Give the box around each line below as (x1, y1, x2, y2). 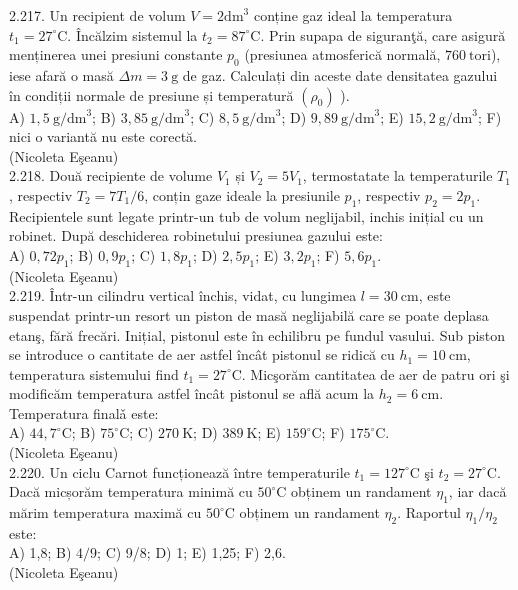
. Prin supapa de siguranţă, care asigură (260, 24, 506, 45)
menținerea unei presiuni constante (9, 44, 223, 65)
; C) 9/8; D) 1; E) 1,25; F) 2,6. (97, 542, 286, 563)
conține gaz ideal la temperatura (253, 5, 453, 25)
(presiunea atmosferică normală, (244, 44, 441, 65)
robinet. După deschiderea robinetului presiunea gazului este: (9, 225, 383, 246)
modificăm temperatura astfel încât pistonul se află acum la (9, 383, 375, 404)
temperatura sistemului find (9, 363, 179, 384)
